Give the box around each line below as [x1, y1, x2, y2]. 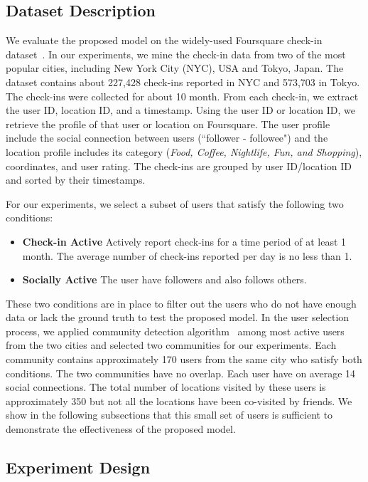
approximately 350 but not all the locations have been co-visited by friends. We [6, 393, 352, 408]
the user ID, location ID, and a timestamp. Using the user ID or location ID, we [6, 103, 355, 117]
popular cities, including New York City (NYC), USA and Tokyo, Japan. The [6, 61, 344, 75]
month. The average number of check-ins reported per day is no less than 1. [22, 248, 352, 263]
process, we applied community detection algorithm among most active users [6, 323, 345, 338]
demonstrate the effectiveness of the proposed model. [6, 421, 236, 436]
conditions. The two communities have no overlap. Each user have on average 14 [6, 365, 356, 380]
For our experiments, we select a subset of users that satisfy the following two [6, 196, 344, 211]
